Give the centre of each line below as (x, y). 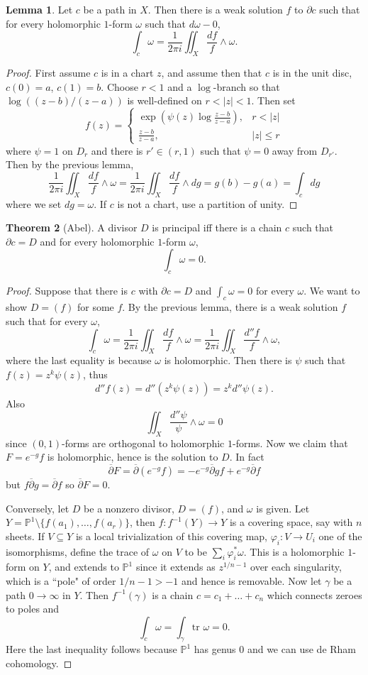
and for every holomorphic (97, 241)
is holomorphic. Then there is (228, 360)
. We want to (332, 291)
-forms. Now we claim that (290, 443)
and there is (117, 150)
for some (95, 307)
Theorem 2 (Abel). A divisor (72, 227)
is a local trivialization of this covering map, (172, 536)
